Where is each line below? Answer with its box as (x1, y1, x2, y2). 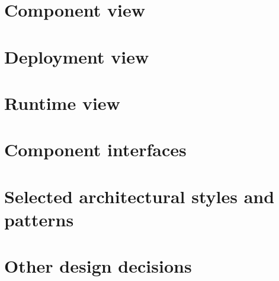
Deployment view (4, 44, 149, 68)
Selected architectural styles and (4, 184, 275, 208)
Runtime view (4, 90, 120, 115)
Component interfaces (4, 137, 187, 162)
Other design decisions (4, 254, 192, 278)
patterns (4, 207, 74, 231)
